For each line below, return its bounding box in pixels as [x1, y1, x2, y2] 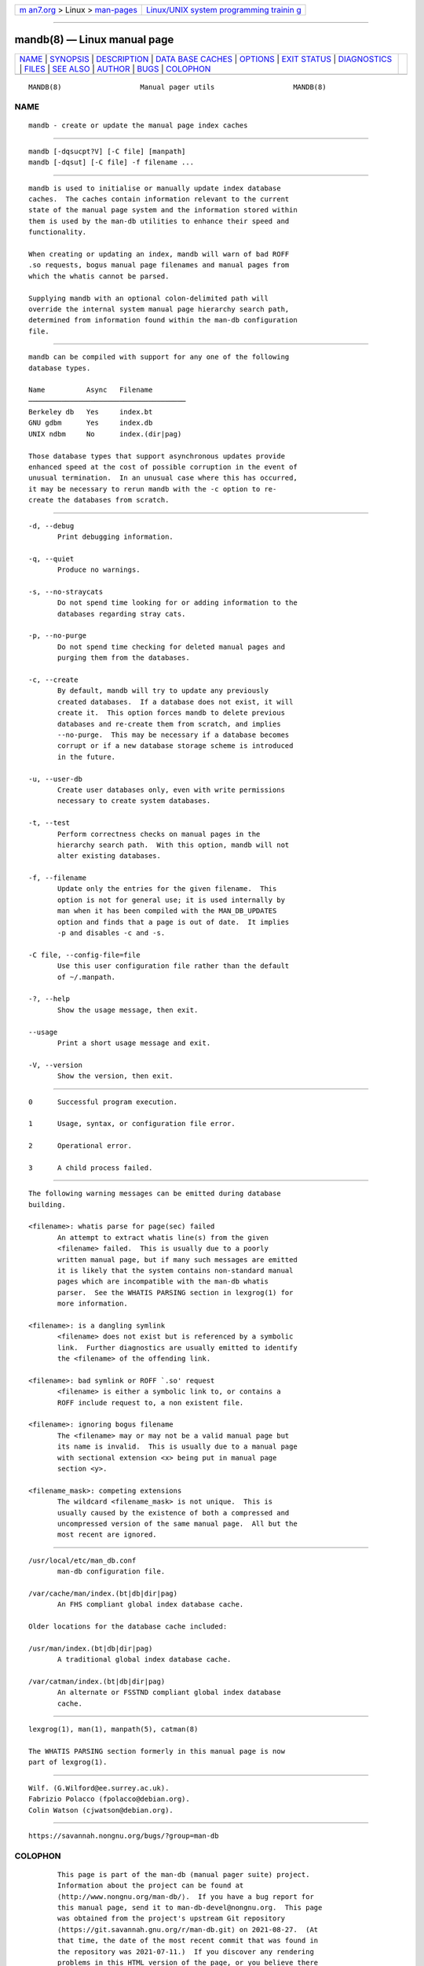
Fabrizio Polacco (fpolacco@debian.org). [28, 1795, 190, 1804]
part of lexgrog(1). [28, 1758, 108, 1767]
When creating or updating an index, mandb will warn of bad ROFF [28, 249, 290, 259]
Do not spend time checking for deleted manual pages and [57, 642, 286, 651]
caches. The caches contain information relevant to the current [28, 195, 290, 204]
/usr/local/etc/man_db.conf [28, 1555, 137, 1565]
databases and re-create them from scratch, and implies [57, 720, 282, 728]
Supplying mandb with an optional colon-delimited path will [28, 293, 269, 303]
